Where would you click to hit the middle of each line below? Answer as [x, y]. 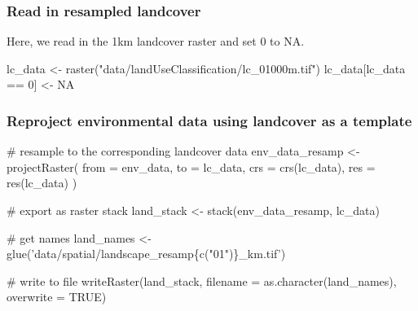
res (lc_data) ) [42, 183]
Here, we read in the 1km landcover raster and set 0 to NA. [156, 41]
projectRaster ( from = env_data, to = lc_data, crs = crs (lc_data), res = [191, 166]
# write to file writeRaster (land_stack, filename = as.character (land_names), [202, 280]
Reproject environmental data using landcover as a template [209, 120]
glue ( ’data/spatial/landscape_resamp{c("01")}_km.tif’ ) [146, 254]
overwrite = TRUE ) [57, 297]
